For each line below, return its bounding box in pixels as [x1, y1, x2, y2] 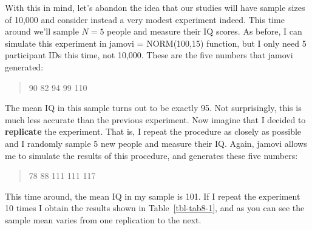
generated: [5, 60, 44, 73]
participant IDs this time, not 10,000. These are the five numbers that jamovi [5, 49, 293, 61]
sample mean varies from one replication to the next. [5, 213, 202, 226]
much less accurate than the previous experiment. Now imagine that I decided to [5, 113, 306, 126]
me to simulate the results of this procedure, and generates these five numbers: [5, 149, 298, 161]
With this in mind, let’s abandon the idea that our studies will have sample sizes [5, 1, 305, 13]
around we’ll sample [5, 25, 79, 38]
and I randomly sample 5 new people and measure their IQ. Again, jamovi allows [5, 137, 307, 149]
